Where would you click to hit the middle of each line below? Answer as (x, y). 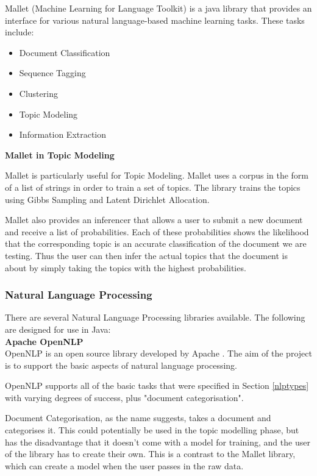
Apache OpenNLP (44, 341)
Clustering (38, 93)
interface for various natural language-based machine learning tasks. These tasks (155, 20)
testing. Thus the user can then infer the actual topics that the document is (147, 255)
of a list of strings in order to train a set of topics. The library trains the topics (153, 187)
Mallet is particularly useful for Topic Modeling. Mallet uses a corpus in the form (157, 175)
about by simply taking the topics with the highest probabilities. (126, 267)
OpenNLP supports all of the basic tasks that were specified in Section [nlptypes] (157, 385)
